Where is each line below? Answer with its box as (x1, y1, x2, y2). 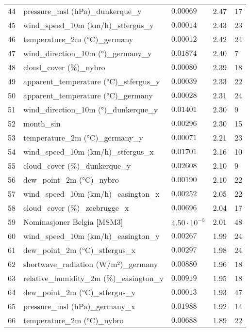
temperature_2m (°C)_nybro (23, 315, 124, 326)
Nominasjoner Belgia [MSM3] (23, 216, 123, 227)
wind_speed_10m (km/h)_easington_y (23, 230, 160, 241)
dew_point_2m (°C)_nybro (23, 174, 119, 185)
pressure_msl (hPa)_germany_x (23, 300, 135, 312)
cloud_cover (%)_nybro (23, 62, 105, 73)
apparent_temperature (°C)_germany (23, 90, 153, 101)
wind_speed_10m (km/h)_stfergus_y (23, 19, 154, 31)
